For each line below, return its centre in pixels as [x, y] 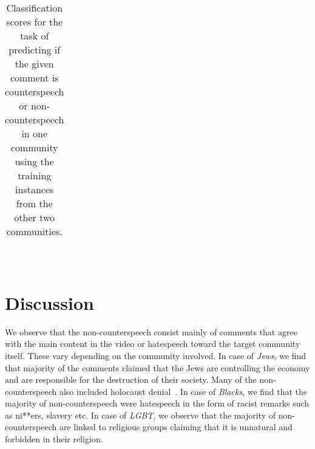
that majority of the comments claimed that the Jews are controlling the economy [157, 367]
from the [34, 203]
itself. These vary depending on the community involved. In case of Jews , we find [156, 355]
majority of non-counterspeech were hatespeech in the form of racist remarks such [157, 403]
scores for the [35, 22]
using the [34, 161]
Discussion [49, 302]
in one [35, 133]
